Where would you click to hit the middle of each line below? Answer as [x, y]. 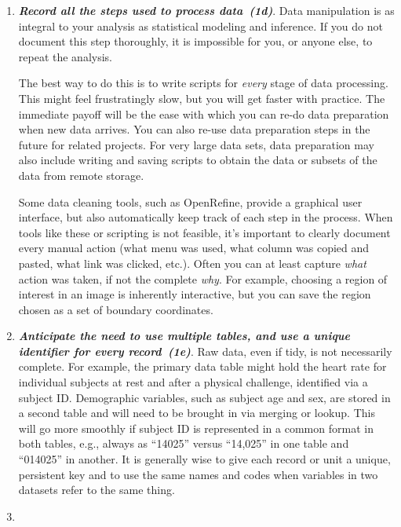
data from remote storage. [81, 175]
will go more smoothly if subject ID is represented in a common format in [196, 428]
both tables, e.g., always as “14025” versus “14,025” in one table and [184, 443]
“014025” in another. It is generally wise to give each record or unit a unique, [204, 459]
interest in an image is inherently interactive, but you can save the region [195, 294]
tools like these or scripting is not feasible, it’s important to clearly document [204, 232]
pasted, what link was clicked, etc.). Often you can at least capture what [192, 263]
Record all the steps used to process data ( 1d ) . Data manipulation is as [206, 10]
